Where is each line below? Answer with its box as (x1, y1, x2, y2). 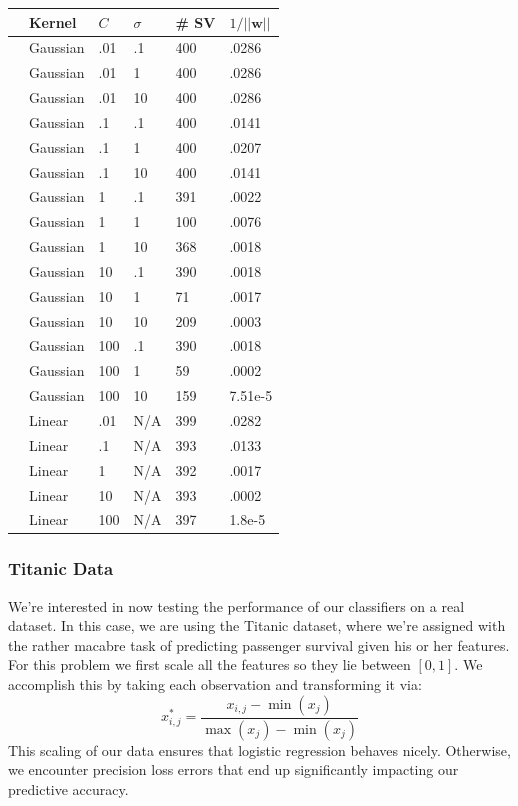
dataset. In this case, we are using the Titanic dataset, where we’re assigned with (8, 615, 506, 636)
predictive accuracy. (8, 778, 129, 799)
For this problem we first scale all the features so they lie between (8, 654, 411, 675)
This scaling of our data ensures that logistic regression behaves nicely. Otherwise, (8, 739, 511, 760)
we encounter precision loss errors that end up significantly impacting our (8, 759, 459, 780)
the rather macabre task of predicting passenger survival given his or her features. (8, 634, 510, 655)
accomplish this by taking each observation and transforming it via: (8, 674, 422, 695)
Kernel (29, 11, 77, 32)
